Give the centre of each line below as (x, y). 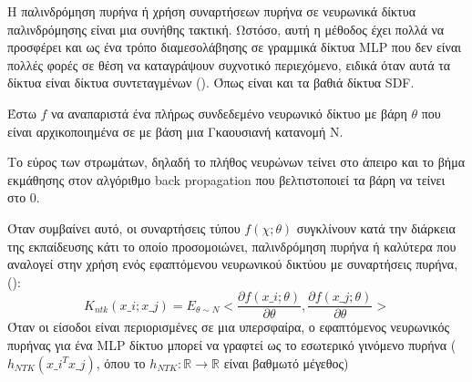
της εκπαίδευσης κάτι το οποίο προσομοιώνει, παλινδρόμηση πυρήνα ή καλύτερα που (232, 246)
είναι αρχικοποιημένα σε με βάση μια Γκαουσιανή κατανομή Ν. (175, 131)
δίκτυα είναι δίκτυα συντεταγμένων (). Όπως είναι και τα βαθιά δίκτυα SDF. (211, 83)
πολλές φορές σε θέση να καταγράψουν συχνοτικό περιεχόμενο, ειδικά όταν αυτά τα (229, 64)
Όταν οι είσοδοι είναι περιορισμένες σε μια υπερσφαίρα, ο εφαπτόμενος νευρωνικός (229, 327)
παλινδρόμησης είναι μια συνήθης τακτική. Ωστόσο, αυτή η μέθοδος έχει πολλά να (226, 29)
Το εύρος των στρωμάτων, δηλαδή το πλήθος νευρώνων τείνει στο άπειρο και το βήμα (236, 162)
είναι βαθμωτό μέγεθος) (286, 362)
